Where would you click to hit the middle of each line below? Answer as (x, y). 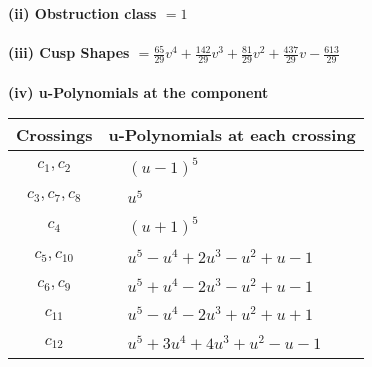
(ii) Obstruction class (82, 13)
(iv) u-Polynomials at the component (138, 91)
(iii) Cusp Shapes (69, 52)
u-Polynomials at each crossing (232, 135)
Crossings (54, 135)
